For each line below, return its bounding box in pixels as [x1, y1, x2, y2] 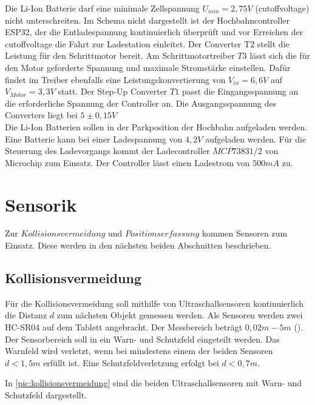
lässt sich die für [249, 49, 310, 62]
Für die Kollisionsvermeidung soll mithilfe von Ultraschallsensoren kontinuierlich [5, 296, 304, 309]
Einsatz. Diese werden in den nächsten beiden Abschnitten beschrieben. [5, 239, 271, 252]
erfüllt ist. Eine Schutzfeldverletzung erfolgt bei [43, 356, 219, 369]
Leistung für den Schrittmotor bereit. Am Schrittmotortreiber [5, 49, 235, 62]
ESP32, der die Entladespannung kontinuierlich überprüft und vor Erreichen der [5, 25, 303, 38]
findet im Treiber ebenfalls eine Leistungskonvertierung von [5, 73, 226, 85]
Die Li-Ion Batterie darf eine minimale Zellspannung [5, 2, 200, 14]
